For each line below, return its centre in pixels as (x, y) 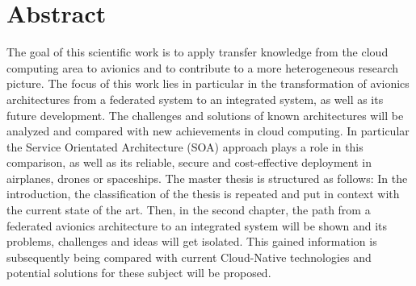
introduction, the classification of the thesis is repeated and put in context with (203, 194)
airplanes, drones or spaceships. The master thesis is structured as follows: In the (207, 178)
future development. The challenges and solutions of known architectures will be (205, 115)
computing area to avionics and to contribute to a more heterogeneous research (202, 67)
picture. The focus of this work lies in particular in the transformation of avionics (208, 83)
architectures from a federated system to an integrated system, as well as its (195, 99)
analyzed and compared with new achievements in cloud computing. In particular (208, 131)
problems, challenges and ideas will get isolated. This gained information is (192, 241)
